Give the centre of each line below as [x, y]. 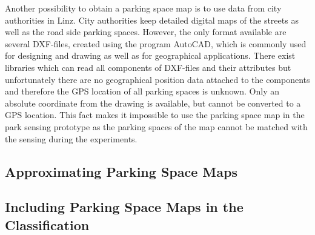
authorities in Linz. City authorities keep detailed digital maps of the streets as [152, 20]
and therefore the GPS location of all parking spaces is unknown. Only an [142, 91]
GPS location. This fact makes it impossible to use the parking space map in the [155, 115]
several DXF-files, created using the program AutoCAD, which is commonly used [156, 43]
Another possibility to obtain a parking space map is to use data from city [143, 8]
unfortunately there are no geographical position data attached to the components [157, 79]
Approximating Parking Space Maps [121, 171]
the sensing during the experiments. [71, 138]
